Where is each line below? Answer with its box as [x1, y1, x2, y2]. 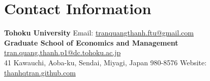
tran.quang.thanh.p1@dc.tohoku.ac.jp [4, 47, 121, 58]
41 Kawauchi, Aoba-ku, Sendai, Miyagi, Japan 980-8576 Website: [4, 57, 207, 67]
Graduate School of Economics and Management [4, 37, 178, 48]
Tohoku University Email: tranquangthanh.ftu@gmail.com [4, 27, 194, 38]
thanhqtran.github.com [4, 67, 76, 77]
